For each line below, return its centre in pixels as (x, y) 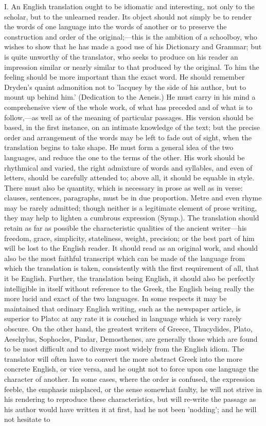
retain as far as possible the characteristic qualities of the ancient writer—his (126, 228)
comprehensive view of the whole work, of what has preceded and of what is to (128, 107)
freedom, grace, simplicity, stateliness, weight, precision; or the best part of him (129, 238)
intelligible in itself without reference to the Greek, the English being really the (129, 288)
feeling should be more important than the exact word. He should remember (125, 77)
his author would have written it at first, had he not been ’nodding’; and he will (130, 409)
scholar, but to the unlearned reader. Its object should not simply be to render (128, 16)
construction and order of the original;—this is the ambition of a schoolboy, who (131, 36)
